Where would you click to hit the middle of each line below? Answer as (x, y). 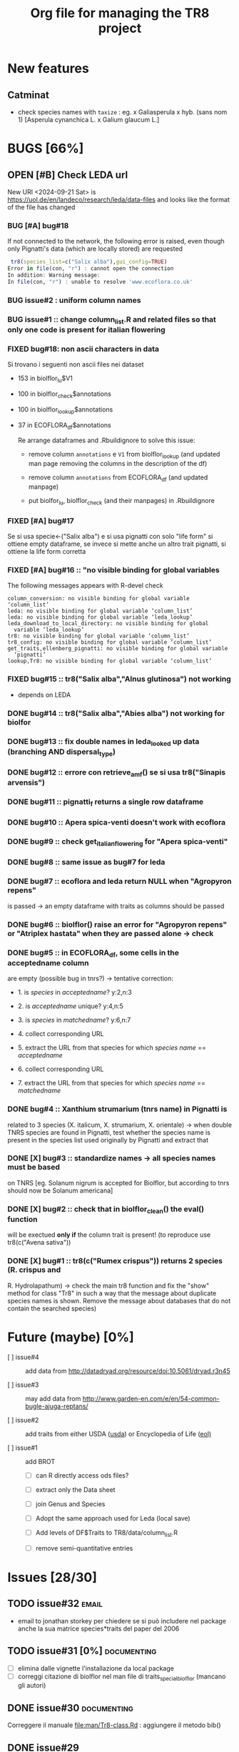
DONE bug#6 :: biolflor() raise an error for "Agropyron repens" (117, 925)
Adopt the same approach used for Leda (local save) (113, 1518)
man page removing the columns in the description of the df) (118, 464)
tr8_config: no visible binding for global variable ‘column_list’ (110, 642)
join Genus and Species (70, 1504)
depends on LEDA (44, 695)
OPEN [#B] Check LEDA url (68, 175)
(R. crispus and (34, 1270)
